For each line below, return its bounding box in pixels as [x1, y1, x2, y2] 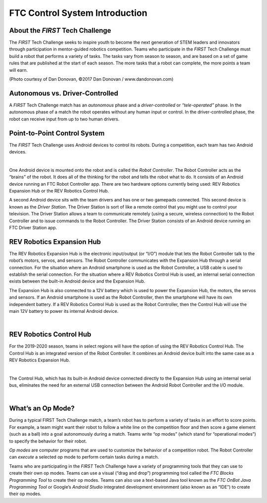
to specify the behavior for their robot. [9, 438, 87, 444]
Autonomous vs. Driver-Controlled [9, 89, 119, 98]
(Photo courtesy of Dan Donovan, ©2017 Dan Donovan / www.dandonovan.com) [9, 76, 174, 82]
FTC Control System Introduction [9, 7, 148, 18]
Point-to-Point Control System [9, 129, 105, 137]
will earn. [9, 67, 28, 73]
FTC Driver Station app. [9, 224, 57, 230]
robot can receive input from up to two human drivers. [9, 116, 120, 122]
